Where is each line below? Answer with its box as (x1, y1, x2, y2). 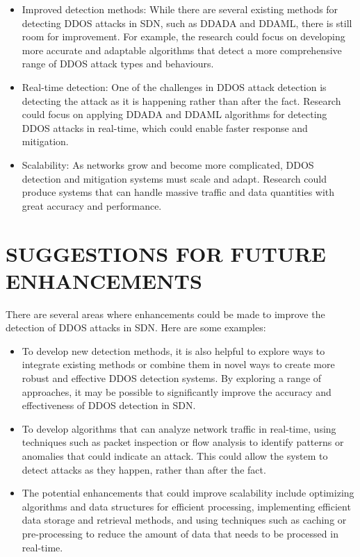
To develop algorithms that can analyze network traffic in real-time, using (22, 421, 336, 435)
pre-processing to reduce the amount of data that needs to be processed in (22, 526, 338, 540)
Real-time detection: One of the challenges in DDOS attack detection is (22, 79, 327, 94)
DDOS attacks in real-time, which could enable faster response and (22, 120, 308, 135)
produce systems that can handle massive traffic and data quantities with (22, 185, 335, 199)
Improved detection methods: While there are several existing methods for (22, 2, 338, 16)
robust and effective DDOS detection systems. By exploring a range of (22, 371, 322, 385)
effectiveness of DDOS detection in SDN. (22, 398, 196, 413)
